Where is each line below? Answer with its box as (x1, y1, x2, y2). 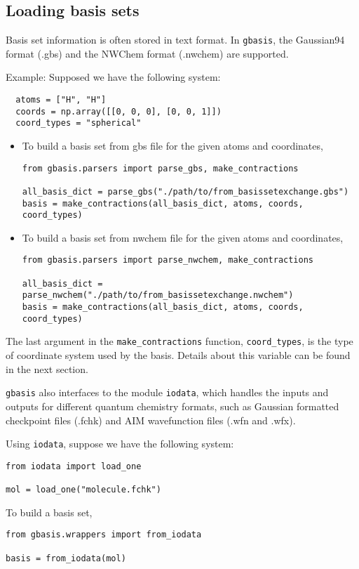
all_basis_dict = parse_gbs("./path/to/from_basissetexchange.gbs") (22, 186, 349, 197)
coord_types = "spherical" (15, 118, 142, 129)
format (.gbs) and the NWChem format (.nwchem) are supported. (6, 46, 289, 60)
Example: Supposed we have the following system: (6, 70, 221, 84)
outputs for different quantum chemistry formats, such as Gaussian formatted (6, 398, 339, 413)
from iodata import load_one (6, 461, 142, 471)
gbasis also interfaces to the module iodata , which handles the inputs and (6, 385, 329, 400)
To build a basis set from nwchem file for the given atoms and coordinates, (22, 230, 344, 244)
